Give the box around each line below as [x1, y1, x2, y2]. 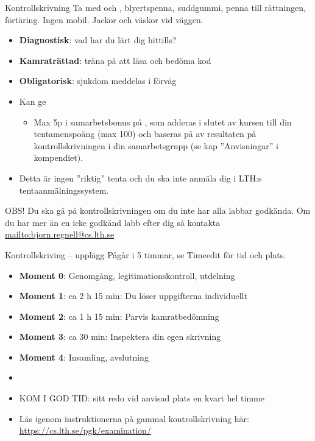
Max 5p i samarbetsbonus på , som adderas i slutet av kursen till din [34, 115, 292, 128]
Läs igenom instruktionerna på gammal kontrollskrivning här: [19, 412, 249, 425]
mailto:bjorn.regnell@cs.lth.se [5, 228, 115, 241]
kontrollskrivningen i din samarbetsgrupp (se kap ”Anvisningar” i [34, 139, 278, 152]
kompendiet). [34, 151, 83, 164]
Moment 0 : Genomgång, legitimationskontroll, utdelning [19, 269, 235, 281]
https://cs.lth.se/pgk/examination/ [19, 424, 151, 437]
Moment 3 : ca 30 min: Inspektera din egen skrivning [19, 330, 221, 343]
